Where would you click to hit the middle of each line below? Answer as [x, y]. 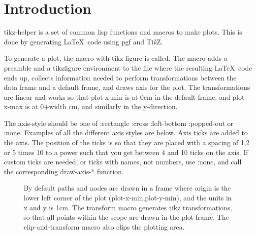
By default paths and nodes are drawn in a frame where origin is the [127, 188]
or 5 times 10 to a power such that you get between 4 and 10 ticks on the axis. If [126, 152]
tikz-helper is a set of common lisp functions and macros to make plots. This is [123, 32]
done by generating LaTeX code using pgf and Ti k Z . [83, 41]
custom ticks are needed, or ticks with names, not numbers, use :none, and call [123, 162]
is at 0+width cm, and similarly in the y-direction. [101, 106]
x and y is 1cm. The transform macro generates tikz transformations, [128, 207]
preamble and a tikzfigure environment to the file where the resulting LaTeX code [128, 67]
